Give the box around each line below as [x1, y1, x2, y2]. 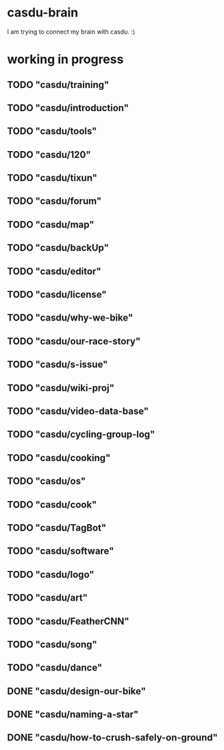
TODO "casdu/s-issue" [7, 359, 108, 371]
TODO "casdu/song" [7, 638, 97, 650]
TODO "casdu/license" [7, 289, 108, 301]
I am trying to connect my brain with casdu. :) [7, 27, 136, 36]
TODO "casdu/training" [7, 79, 110, 91]
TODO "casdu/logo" [7, 568, 95, 581]
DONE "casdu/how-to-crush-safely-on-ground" [7, 732, 218, 744]
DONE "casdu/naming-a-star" [7, 709, 139, 720]
